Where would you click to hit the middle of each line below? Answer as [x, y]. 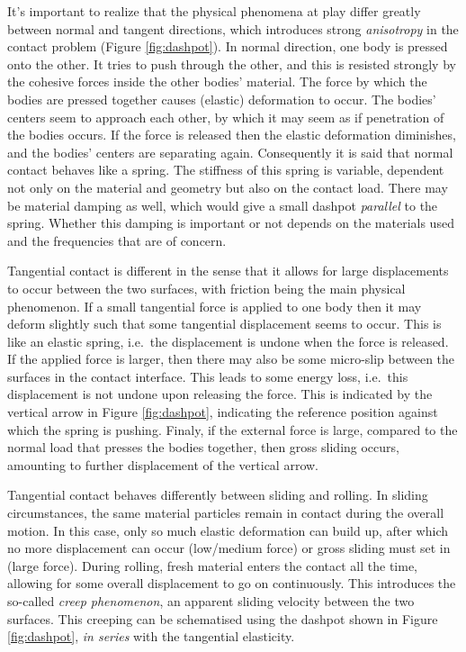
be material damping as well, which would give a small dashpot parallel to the [223, 205]
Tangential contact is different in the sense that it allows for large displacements [228, 271]
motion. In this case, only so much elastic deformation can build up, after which [228, 530]
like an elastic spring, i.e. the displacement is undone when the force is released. [228, 341]
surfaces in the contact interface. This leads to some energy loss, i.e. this [208, 376]
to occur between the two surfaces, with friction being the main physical [206, 288]
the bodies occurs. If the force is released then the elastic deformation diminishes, [232, 135]
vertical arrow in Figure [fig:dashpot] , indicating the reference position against [223, 412]
